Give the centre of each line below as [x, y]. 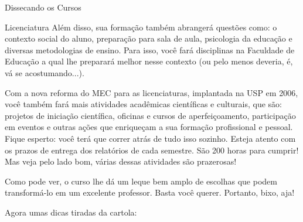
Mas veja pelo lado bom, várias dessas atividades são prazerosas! [121, 161]
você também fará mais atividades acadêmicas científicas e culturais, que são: [143, 104]
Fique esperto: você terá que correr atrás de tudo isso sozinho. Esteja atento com [150, 138]
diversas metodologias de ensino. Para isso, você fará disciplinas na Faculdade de [150, 49]
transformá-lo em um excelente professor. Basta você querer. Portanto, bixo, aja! [150, 192]
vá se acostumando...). [45, 72]
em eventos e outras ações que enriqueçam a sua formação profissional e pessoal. [149, 127]
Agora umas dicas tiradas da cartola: [71, 212]
